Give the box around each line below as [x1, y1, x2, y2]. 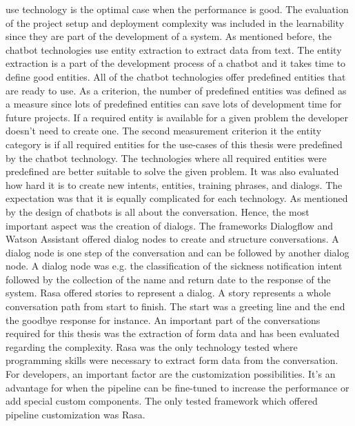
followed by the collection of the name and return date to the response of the [6, 272, 331, 286]
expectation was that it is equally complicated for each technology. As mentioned [6, 191, 348, 205]
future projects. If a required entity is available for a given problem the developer [6, 110, 349, 124]
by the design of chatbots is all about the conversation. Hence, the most [6, 204, 310, 219]
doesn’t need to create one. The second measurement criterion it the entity [6, 123, 322, 138]
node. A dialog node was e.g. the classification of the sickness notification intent [6, 258, 343, 273]
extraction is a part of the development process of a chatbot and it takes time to [6, 56, 346, 70]
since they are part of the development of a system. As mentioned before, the [6, 29, 332, 43]
